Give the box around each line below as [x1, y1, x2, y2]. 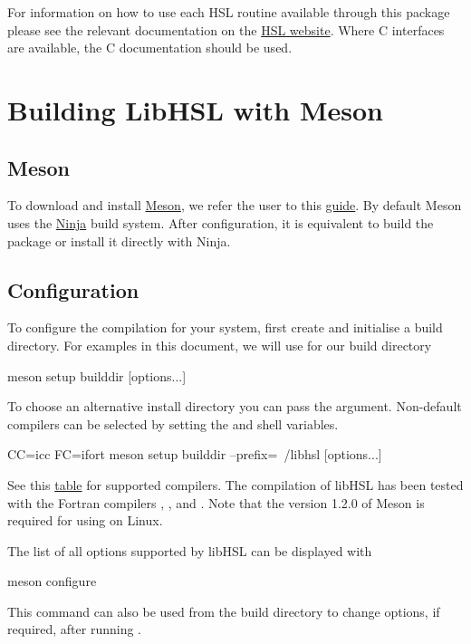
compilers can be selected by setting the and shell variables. [7, 414, 339, 433]
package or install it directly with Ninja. [7, 231, 231, 250]
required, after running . [7, 620, 141, 639]
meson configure [7, 572, 97, 591]
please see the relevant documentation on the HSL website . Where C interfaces [7, 20, 445, 39]
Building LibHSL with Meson [7, 91, 383, 128]
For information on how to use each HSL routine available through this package [7, 3, 450, 21]
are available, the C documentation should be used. [7, 38, 293, 57]
